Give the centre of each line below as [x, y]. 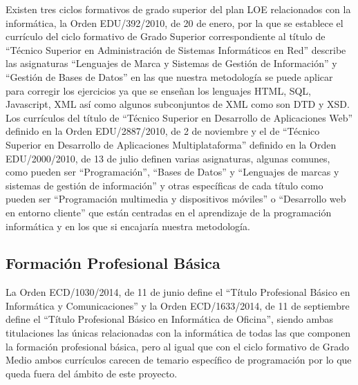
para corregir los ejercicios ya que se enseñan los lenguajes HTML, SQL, [159, 90]
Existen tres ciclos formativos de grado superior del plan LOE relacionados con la [178, 9]
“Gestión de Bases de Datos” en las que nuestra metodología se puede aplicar [169, 76]
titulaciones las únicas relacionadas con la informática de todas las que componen [178, 333]
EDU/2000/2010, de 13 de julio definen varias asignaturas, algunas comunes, [168, 158]
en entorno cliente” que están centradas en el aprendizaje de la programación [169, 212]
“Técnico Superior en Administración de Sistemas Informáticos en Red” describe [176, 49]
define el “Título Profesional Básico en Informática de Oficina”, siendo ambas [170, 319]
